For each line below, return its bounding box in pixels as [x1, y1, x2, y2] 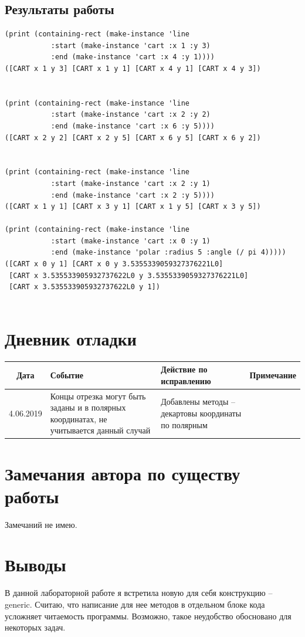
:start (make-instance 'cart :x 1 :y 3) [50, 41, 211, 50]
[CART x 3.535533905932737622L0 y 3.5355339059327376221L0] [9, 271, 249, 280]
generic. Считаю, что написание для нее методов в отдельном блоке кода [5, 598, 265, 611]
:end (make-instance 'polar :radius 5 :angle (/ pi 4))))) [50, 248, 286, 257]
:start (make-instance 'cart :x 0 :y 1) [50, 236, 211, 245]
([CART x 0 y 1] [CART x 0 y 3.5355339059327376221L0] [5, 260, 223, 269]
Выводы [5, 553, 66, 577]
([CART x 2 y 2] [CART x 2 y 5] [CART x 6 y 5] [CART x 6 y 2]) [5, 133, 261, 142]
